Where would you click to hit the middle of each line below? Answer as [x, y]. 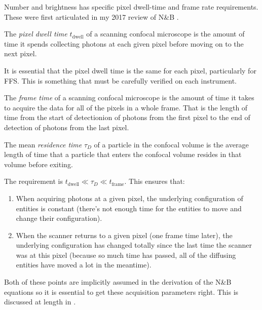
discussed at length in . [40, 302]
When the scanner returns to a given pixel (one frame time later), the [124, 235]
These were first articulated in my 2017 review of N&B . [91, 16]
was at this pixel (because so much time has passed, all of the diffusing [126, 255]
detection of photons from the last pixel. [67, 127]
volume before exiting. [39, 164]
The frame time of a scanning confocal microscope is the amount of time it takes [129, 98]
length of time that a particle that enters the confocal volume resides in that [123, 154]
